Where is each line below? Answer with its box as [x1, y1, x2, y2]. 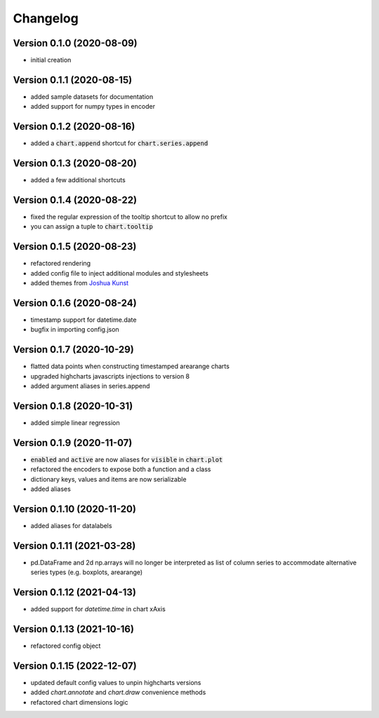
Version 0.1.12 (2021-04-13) [13, 586, 137, 599]
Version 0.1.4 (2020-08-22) [13, 194, 137, 206]
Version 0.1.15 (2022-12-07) [13, 660, 137, 672]
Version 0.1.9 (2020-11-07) [13, 437, 133, 449]
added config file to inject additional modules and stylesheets [30, 269, 208, 277]
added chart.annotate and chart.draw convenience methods [30, 688, 206, 697]
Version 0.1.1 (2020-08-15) [13, 74, 133, 86]
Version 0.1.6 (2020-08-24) [13, 297, 137, 309]
